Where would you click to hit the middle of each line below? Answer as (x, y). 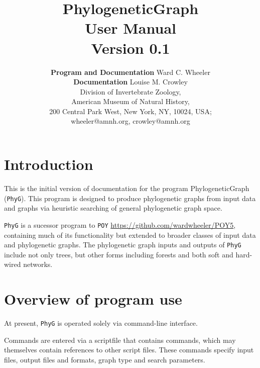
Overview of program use (93, 299)
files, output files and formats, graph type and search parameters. (105, 359)
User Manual (131, 28)
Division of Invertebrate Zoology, (131, 91)
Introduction (49, 164)
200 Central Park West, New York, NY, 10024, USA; (131, 111)
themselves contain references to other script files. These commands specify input (129, 350)
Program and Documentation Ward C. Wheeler (131, 72)
